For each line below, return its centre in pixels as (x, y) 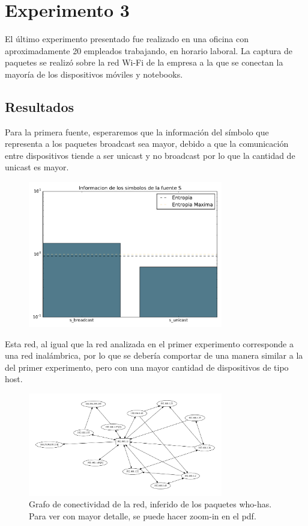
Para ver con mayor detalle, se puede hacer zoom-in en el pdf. (143, 515)
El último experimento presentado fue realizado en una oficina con (127, 39)
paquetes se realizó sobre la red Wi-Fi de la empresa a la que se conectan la (144, 62)
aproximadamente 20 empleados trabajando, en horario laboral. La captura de (149, 50)
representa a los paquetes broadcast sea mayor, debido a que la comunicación (147, 144)
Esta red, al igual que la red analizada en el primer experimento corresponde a (149, 343)
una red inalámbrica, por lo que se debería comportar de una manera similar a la (154, 355)
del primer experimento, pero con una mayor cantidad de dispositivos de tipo (147, 367)
